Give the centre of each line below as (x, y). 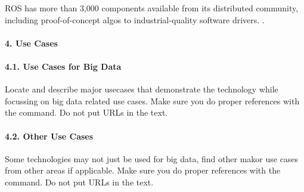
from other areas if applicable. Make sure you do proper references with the (143, 170)
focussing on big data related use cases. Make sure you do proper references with (152, 100)
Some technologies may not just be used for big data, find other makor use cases (152, 158)
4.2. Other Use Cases (49, 136)
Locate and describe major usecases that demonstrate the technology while (142, 89)
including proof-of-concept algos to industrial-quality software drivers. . (135, 19)
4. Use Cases (31, 43)
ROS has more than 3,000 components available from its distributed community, (152, 8)
